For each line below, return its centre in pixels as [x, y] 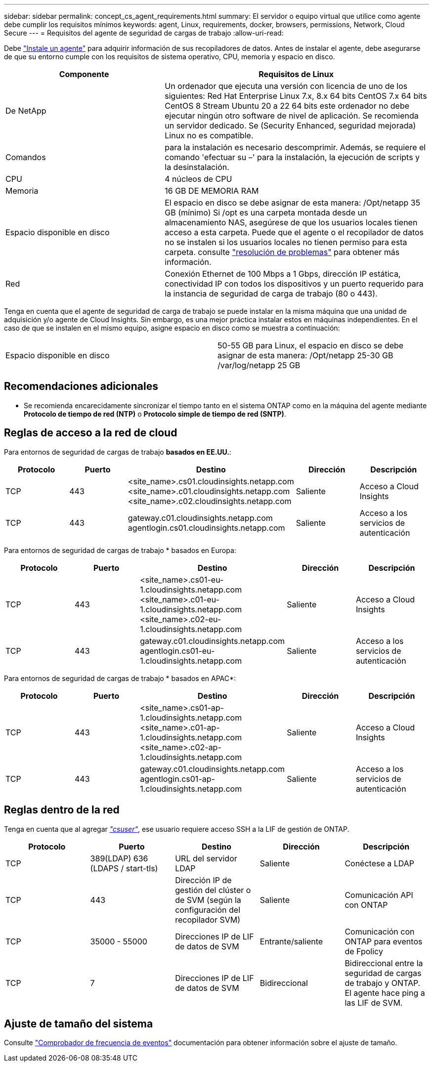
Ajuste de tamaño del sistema [79, 1023]
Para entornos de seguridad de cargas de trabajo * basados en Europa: [120, 550]
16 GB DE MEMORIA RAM [212, 191]
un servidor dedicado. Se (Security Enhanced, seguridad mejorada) [290, 126]
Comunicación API [379, 895]
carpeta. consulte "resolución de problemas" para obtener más [282, 252]
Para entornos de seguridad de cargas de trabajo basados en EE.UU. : [118, 452]
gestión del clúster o [213, 890]
